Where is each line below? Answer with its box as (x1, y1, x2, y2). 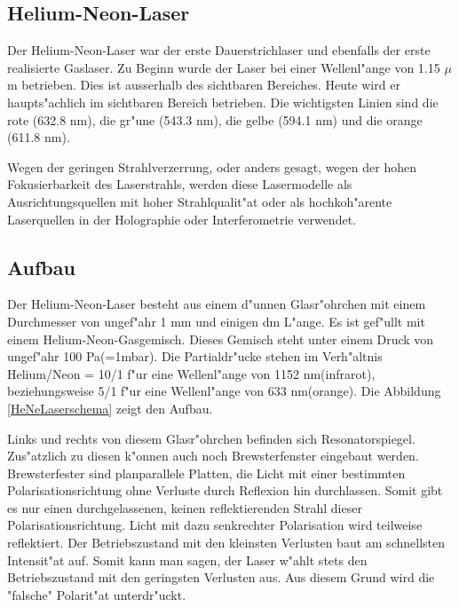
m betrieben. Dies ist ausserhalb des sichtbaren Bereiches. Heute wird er (7, 75, 400, 94)
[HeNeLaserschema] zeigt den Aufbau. (7, 398, 213, 417)
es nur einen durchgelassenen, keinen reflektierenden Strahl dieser (7, 498, 362, 516)
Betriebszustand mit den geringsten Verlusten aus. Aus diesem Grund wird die (7, 568, 435, 587)
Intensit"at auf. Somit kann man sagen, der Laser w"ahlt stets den (7, 550, 368, 569)
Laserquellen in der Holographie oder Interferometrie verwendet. (7, 209, 356, 228)
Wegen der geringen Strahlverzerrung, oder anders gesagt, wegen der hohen (7, 157, 416, 176)
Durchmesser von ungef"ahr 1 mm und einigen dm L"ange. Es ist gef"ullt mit (7, 311, 425, 330)
